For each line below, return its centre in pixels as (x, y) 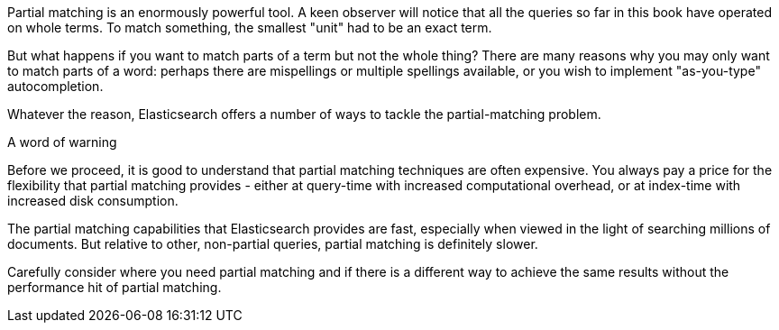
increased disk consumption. (93, 201)
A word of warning (62, 142)
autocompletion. (55, 86)
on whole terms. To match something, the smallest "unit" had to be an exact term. (250, 27)
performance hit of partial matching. (115, 287)
